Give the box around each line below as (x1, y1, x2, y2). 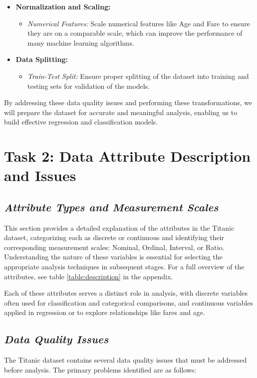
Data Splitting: (15, 54, 68, 64)
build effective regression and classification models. (4, 117, 158, 127)
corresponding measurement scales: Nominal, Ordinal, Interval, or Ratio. (4, 242, 225, 252)
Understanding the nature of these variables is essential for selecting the (4, 252, 223, 262)
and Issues (4, 165, 76, 186)
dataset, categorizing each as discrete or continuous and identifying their (4, 232, 224, 243)
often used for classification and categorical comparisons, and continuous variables (4, 297, 253, 308)
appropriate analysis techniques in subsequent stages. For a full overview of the (4, 261, 245, 272)
